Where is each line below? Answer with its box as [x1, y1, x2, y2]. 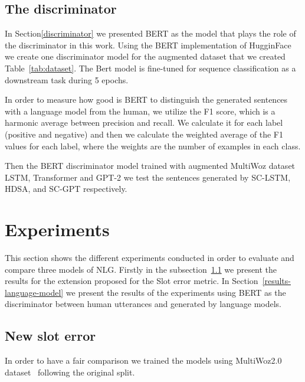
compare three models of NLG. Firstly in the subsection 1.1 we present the [5, 263, 277, 275]
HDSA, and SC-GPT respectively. [5, 182, 127, 195]
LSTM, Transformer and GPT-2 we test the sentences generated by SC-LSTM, [5, 171, 291, 183]
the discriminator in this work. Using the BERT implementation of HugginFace [5, 38, 291, 51]
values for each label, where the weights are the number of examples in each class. [5, 139, 301, 152]
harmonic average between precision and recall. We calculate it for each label [5, 116, 283, 129]
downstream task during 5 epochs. [5, 73, 129, 86]
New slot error [5, 327, 96, 345]
